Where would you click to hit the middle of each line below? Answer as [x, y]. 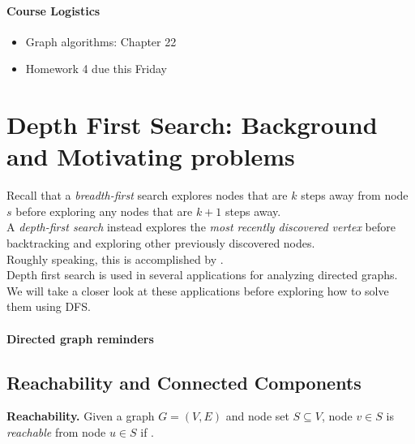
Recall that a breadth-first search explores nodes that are [147, 195]
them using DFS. [49, 306]
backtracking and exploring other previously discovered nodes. [161, 243]
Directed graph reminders [80, 338]
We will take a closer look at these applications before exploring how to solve [198, 290]
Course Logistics [53, 10]
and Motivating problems [151, 156]
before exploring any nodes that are [104, 211]
